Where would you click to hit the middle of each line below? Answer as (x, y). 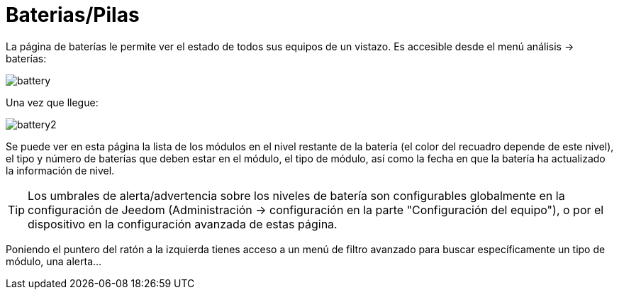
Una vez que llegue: (52, 102)
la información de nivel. (60, 170)
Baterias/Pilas (73, 15)
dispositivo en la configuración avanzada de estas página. (183, 224)
